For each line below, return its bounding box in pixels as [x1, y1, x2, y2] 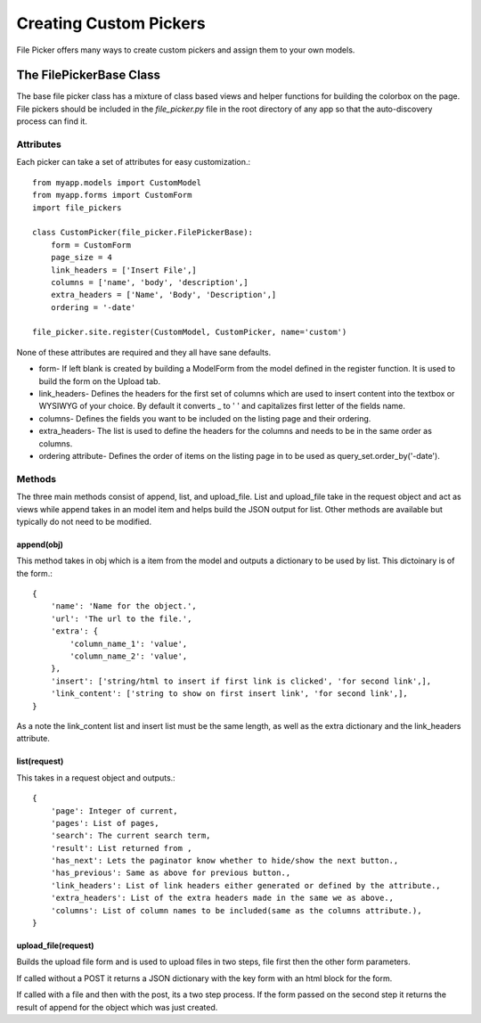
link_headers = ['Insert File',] [50, 265, 198, 275]
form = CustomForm [50, 240, 132, 250]
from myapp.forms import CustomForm [32, 190, 192, 201]
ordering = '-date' [50, 302, 136, 312]
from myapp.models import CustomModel [32, 177, 202, 187]
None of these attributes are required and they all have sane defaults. [16, 347, 272, 357]
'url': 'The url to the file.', [50, 613, 192, 624]
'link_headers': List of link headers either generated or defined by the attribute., [50, 880, 441, 890]
